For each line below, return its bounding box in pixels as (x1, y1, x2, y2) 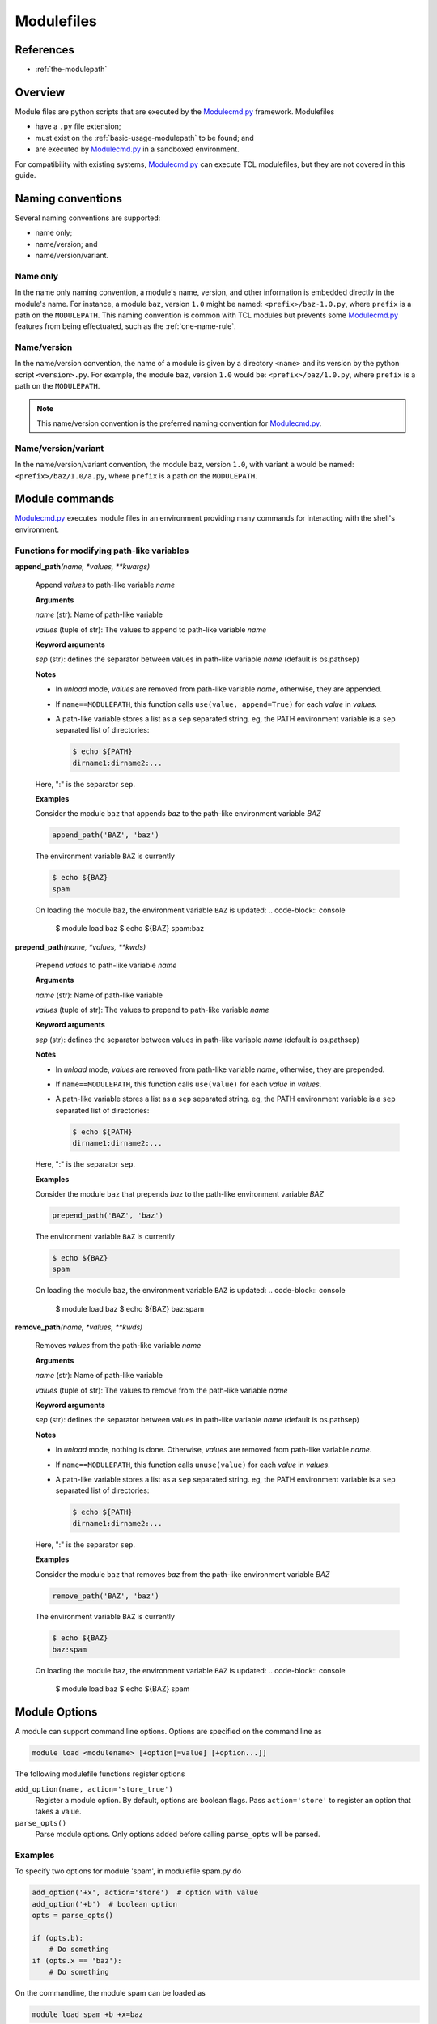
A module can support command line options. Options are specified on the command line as (15, 1727, 323, 1737)
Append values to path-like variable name (35, 580, 176, 590)
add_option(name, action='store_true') (15, 1784, 173, 1793)
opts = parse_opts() (32, 1911, 113, 1920)
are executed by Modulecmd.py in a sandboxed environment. (35, 144, 240, 154)
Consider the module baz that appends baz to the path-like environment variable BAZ (35, 809, 321, 819)
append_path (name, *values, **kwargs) (15, 561, 151, 571)
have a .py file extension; (35, 121, 121, 131)
